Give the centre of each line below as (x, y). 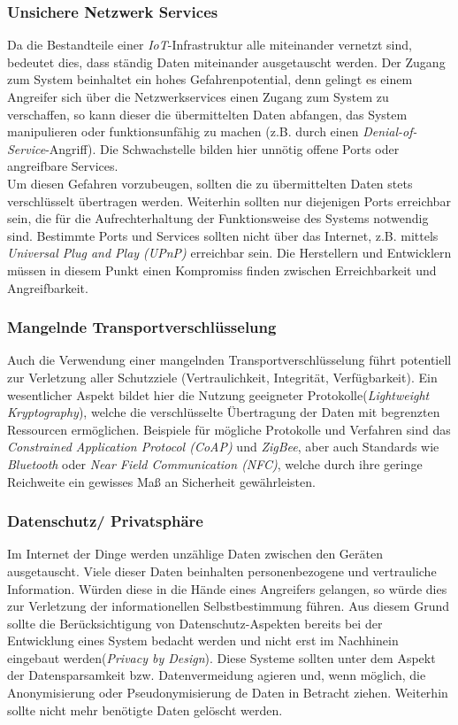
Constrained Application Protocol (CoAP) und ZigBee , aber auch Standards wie (223, 447)
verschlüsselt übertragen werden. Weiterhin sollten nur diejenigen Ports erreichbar (229, 201)
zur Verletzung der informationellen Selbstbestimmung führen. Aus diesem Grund (229, 606)
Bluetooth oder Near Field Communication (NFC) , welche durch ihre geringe (215, 463)
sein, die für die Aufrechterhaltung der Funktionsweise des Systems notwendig (218, 218)
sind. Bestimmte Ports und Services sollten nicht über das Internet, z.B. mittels (223, 235)
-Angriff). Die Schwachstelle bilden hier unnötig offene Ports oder (222, 148)
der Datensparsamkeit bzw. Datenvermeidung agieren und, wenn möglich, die (217, 675)
